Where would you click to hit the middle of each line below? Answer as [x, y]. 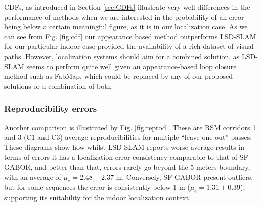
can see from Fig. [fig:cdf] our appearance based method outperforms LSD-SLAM [130, 36]
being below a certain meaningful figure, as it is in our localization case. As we [126, 27]
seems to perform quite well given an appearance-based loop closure [132, 66]
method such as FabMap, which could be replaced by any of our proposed [119, 76]
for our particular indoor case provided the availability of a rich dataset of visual [129, 46]
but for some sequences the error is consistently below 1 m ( [97, 187]
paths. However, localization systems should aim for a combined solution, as [122, 56]
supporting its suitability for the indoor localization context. [98, 198]
